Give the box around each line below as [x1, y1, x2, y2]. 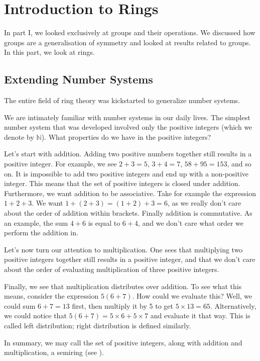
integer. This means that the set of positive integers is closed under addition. [4, 178, 240, 189]
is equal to [88, 217, 120, 228]
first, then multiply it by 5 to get [72, 300, 173, 311]
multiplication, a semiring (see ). [4, 347, 104, 357]
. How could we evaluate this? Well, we [132, 291, 252, 301]
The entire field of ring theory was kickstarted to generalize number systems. [4, 95, 240, 106]
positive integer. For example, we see [4, 158, 117, 169]
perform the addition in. [4, 227, 78, 238]
